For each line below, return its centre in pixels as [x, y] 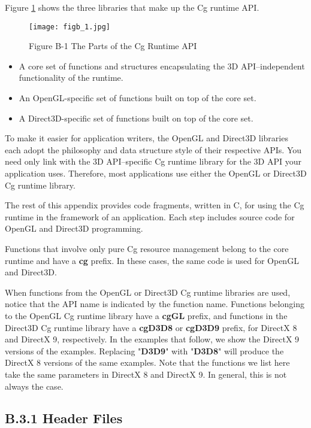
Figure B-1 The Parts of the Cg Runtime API [113, 46]
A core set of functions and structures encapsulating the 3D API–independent [162, 66]
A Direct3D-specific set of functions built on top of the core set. [136, 118]
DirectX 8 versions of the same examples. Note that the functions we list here [147, 362]
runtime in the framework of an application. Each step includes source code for [150, 216]
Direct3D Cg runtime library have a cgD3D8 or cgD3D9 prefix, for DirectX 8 [151, 327]
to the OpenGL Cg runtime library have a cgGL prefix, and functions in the [146, 315]
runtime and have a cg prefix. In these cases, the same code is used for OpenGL [152, 260]
